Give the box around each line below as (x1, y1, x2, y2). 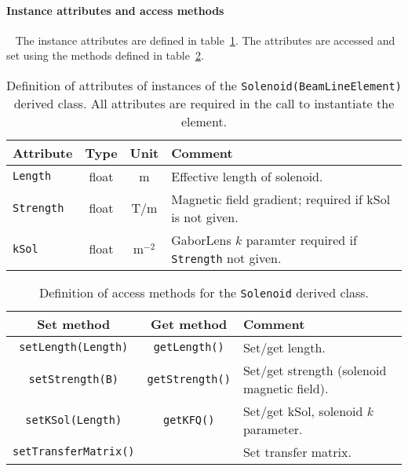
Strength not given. (171, 248, 282, 267)
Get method (151, 314, 228, 333)
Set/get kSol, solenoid (242, 401, 363, 420)
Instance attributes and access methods (6, 2, 224, 18)
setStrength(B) (28, 372, 119, 385)
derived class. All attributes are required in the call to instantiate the (13, 93, 395, 112)
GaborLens (171, 230, 231, 249)
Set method (37, 314, 111, 333)
